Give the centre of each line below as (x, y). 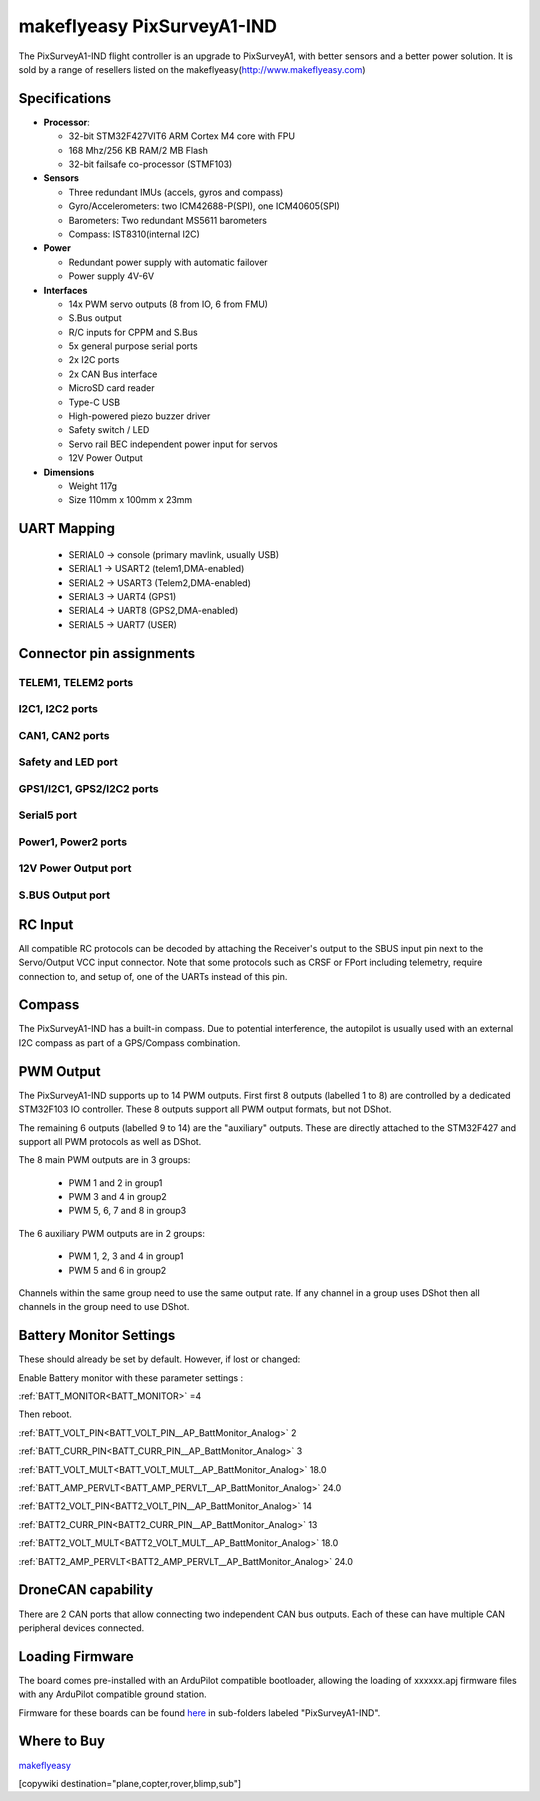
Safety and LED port (68, 762)
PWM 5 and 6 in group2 (117, 1270)
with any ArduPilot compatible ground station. (112, 1694)
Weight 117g (93, 486)
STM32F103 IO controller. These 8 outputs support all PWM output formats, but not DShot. (205, 1109)
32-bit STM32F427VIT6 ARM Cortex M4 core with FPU (181, 136)
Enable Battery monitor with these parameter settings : (131, 1377)
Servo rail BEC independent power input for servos (173, 444)
